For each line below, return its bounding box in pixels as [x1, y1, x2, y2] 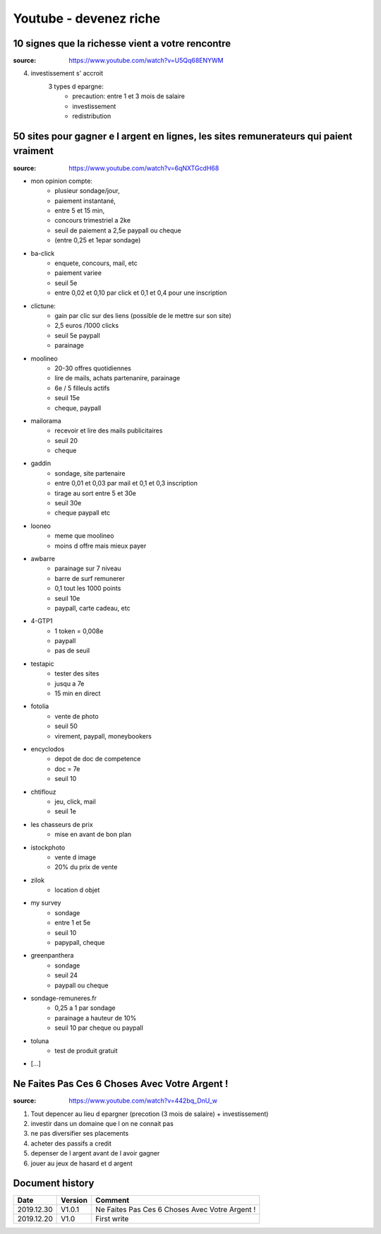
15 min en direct [54, 689, 101, 698]
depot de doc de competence [54, 755, 141, 763]
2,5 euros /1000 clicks [54, 322, 119, 330]
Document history [13, 1177, 95, 1189]
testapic [30, 659, 54, 668]
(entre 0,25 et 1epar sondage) [54, 236, 141, 245]
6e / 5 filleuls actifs [54, 384, 110, 392]
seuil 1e [54, 807, 77, 816]
